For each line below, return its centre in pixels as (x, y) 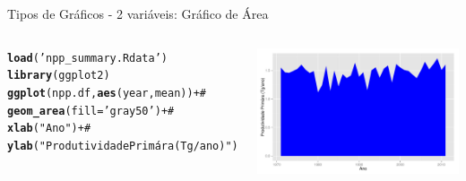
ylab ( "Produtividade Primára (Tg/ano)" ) (123, 146)
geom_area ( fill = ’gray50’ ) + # (91, 111)
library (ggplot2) (59, 76)
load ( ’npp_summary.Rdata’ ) (88, 58)
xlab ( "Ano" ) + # (49, 129)
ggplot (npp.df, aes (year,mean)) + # (107, 93)
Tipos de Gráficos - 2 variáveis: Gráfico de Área (138, 13)
